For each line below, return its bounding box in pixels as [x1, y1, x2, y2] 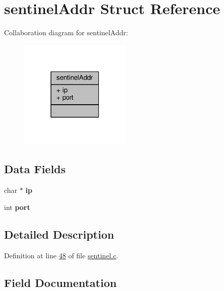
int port [4, 201, 30, 212]
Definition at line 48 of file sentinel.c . [4, 250, 119, 260]
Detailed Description [4, 226, 115, 242]
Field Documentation [4, 274, 117, 290]
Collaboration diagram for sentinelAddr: [4, 27, 128, 38]
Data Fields [4, 161, 66, 177]
